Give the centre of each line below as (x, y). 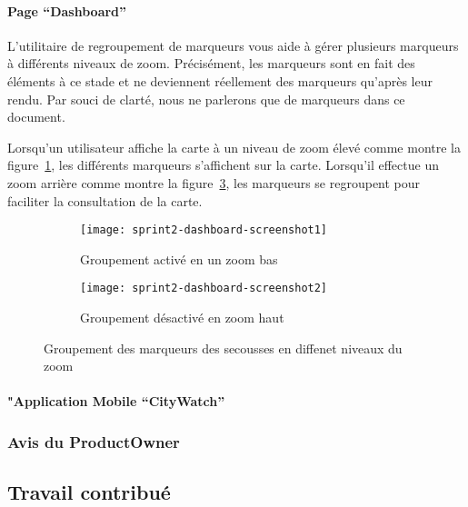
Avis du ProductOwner (94, 441)
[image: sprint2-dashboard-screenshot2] (204, 288)
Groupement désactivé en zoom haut (182, 318)
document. (36, 117)
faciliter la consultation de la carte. (105, 200)
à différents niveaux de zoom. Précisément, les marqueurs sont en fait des (211, 63)
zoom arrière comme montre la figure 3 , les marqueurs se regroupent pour (214, 182)
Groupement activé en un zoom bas (179, 258)
